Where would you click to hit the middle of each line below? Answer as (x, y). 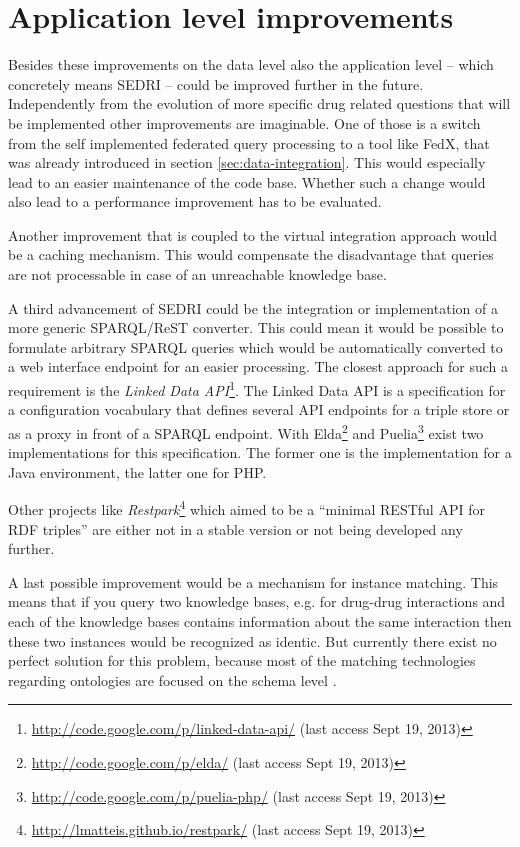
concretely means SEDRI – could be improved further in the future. (216, 83)
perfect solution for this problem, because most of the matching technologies (242, 660)
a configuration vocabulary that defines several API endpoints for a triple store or (259, 409)
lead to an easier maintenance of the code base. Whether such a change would (247, 181)
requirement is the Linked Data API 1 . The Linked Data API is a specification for (257, 388)
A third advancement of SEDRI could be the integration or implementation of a (253, 307)
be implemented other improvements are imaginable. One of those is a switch (244, 122)
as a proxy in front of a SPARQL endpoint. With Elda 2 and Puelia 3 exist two (246, 431)
